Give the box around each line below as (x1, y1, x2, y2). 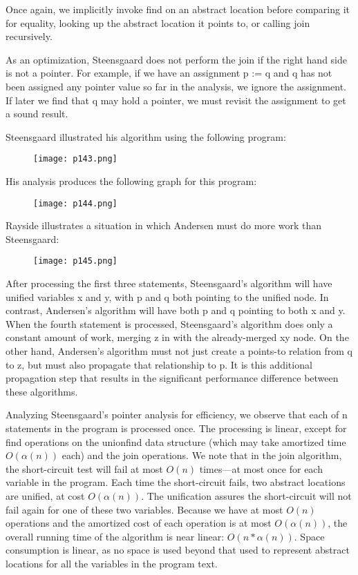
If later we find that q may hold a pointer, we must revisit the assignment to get (6, 92, 346, 107)
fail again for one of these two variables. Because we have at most (6, 502, 283, 516)
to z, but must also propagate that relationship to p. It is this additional (6, 357, 312, 371)
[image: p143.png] (33, 154, 117, 164)
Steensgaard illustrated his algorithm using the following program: (6, 129, 286, 144)
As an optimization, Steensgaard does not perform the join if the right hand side (6, 52, 348, 66)
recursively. (6, 29, 53, 43)
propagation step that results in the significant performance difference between (6, 371, 339, 385)
